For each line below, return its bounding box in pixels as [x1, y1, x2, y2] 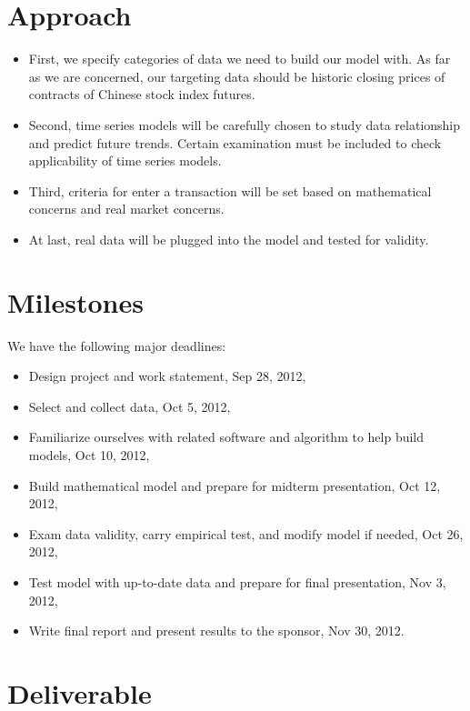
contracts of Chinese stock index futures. [28, 85, 255, 104]
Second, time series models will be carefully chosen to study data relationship [28, 115, 461, 134]
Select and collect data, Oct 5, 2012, [28, 396, 231, 416]
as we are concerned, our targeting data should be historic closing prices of [28, 66, 445, 85]
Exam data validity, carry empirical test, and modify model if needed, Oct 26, [28, 524, 464, 543]
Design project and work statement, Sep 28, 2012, [28, 366, 306, 386]
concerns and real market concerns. [28, 199, 225, 218]
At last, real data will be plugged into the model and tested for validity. [28, 229, 429, 248]
